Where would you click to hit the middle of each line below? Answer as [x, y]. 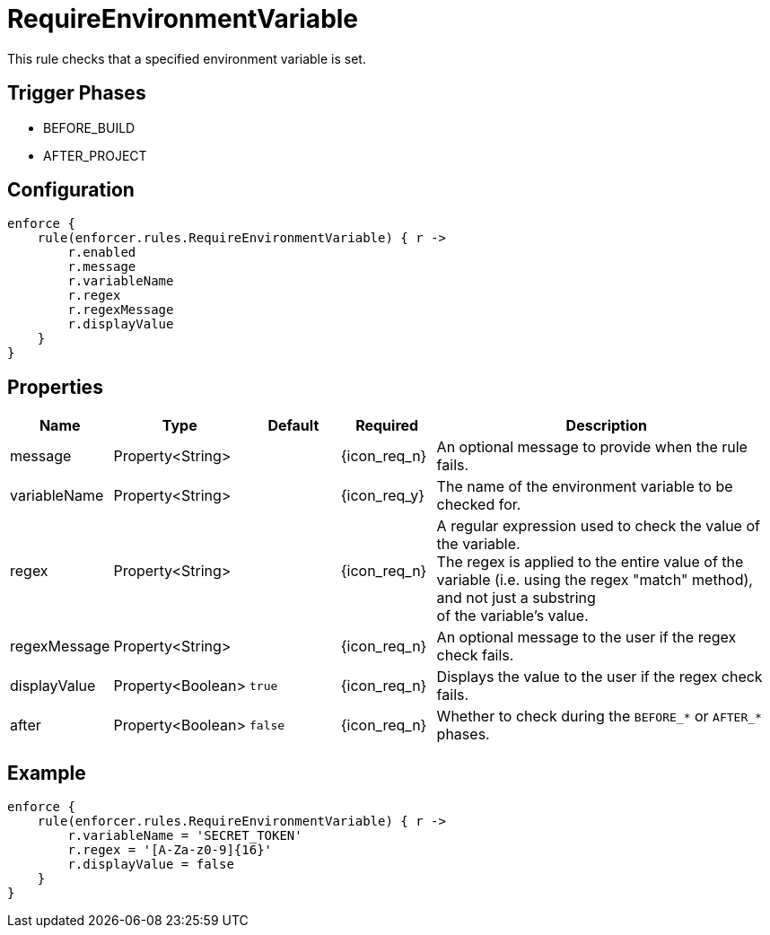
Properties [55, 387]
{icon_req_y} [383, 496]
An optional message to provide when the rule [592, 447]
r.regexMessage [121, 310]
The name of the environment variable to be [585, 487]
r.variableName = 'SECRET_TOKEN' [185, 836]
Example [47, 773]
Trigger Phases [77, 93]
